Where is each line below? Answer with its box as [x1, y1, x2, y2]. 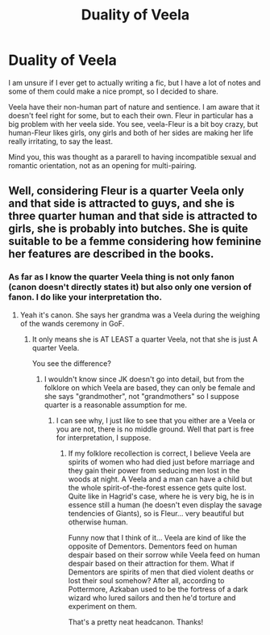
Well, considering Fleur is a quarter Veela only [8, 184, 244, 198]
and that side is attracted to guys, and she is [8, 196, 235, 211]
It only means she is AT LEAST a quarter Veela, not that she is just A [31, 334, 258, 344]
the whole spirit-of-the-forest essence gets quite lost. [68, 482, 247, 492]
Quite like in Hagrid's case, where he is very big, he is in [68, 491, 255, 501]
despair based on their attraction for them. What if [68, 558, 235, 568]
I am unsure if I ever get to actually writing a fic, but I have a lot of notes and [8, 78, 261, 87]
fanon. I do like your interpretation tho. [8, 292, 163, 303]
